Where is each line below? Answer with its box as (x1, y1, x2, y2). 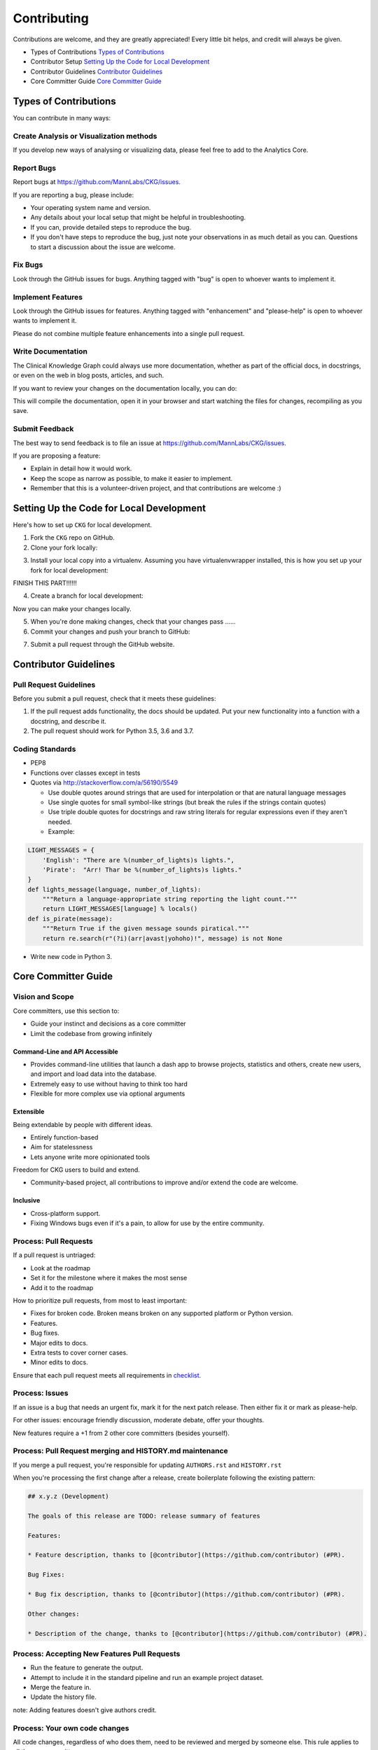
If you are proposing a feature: (13, 451, 101, 460)
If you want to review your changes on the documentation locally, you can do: (13, 384, 237, 392)
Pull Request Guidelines (13, 680, 96, 689)
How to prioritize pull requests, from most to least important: (13, 1296, 187, 1305)
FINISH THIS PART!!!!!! (13, 578, 77, 587)
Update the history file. (30, 1693, 97, 1701)
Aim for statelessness (30, 1143, 93, 1151)
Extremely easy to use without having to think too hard (30, 1079, 188, 1088)
